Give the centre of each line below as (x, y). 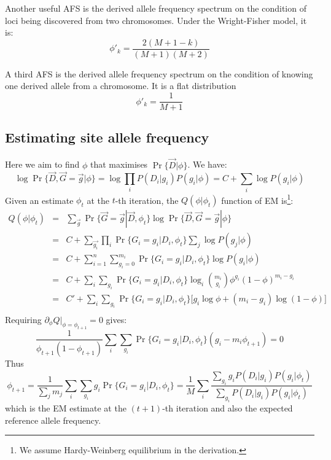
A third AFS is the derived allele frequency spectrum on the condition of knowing (159, 73)
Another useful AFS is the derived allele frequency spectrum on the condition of (156, 8)
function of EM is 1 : (257, 199)
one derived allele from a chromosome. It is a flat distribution (121, 86)
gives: (116, 319)
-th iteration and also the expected (228, 408)
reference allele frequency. (53, 420)
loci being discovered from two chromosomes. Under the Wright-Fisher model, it (156, 20)
